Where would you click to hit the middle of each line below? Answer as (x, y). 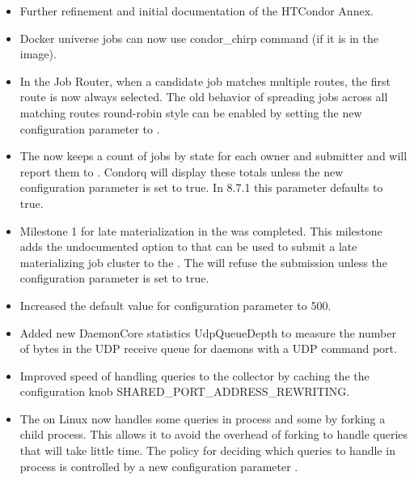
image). (38, 54)
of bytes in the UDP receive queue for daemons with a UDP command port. (208, 348)
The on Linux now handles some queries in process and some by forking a (203, 418)
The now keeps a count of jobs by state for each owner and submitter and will (213, 156)
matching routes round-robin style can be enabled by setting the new (191, 112)
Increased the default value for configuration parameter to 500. (175, 305)
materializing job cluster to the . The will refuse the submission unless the (203, 262)
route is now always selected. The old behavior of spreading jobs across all (204, 97)
